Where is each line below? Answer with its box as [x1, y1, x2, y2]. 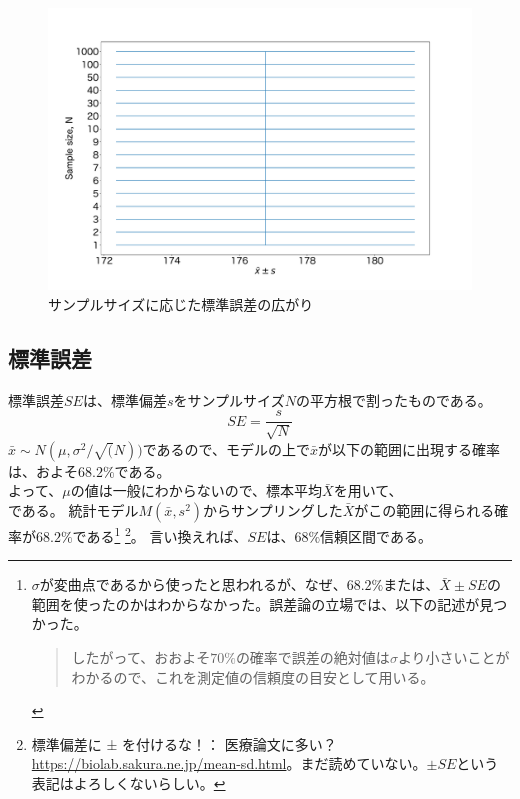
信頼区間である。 [320, 525, 432, 546]
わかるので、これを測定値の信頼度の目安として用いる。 [71, 666, 435, 687]
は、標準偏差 [82, 389, 167, 410]
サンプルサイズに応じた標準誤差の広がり [48, 293, 314, 314]
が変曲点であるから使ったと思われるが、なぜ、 [39, 574, 347, 595]
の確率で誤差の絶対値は [235, 647, 390, 668]
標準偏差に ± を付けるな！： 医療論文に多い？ [31, 733, 337, 754]
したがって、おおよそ [71, 647, 211, 668]
